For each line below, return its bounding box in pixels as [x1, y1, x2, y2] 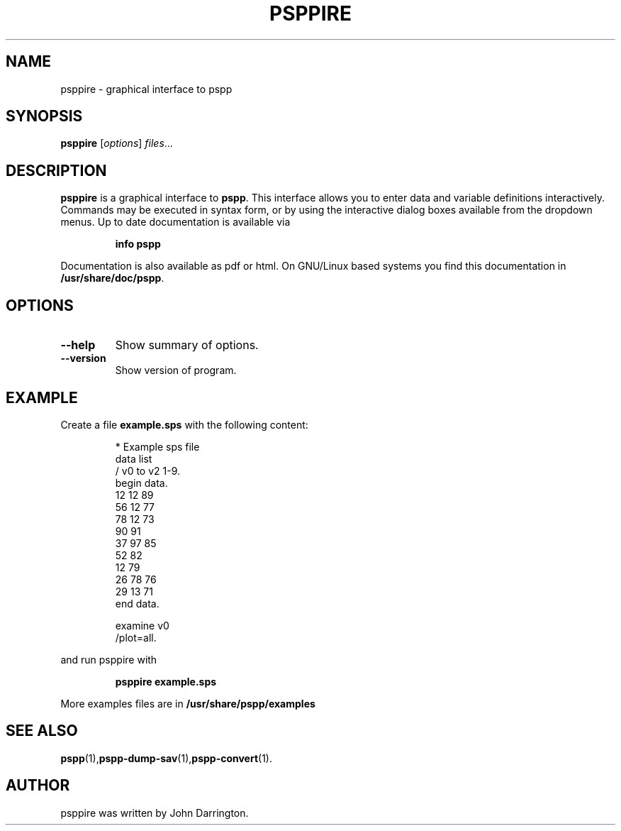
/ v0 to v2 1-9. [115, 464, 181, 477]
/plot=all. [115, 631, 157, 644]
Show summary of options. [115, 338, 259, 353]
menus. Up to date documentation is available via [60, 216, 291, 229]
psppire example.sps [115, 675, 217, 688]
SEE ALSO [6, 722, 78, 740]
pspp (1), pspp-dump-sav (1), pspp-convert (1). [60, 752, 273, 764]
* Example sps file [115, 440, 200, 453]
